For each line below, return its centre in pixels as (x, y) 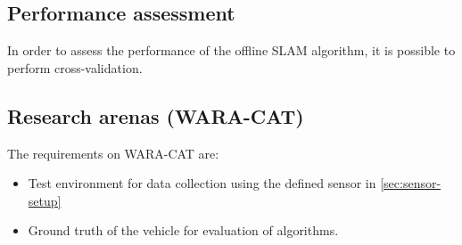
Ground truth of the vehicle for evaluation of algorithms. (183, 230)
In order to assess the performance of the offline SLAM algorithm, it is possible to (231, 50)
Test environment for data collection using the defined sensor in (202, 183)
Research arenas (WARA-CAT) (156, 115)
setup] (45, 200)
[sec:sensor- (411, 183)
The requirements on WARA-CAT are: (113, 153)
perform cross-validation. (75, 67)
